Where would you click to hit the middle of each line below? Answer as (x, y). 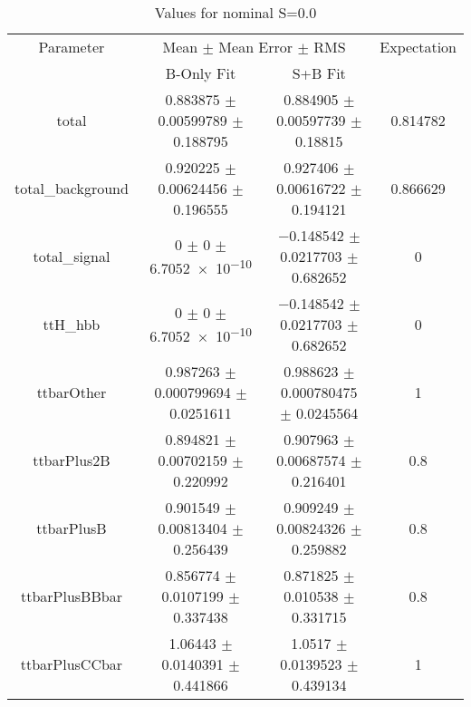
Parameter (72, 47)
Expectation (418, 47)
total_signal (72, 256)
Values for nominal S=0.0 (235, 12)
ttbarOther (72, 392)
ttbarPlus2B (72, 460)
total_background (72, 188)
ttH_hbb (72, 324)
